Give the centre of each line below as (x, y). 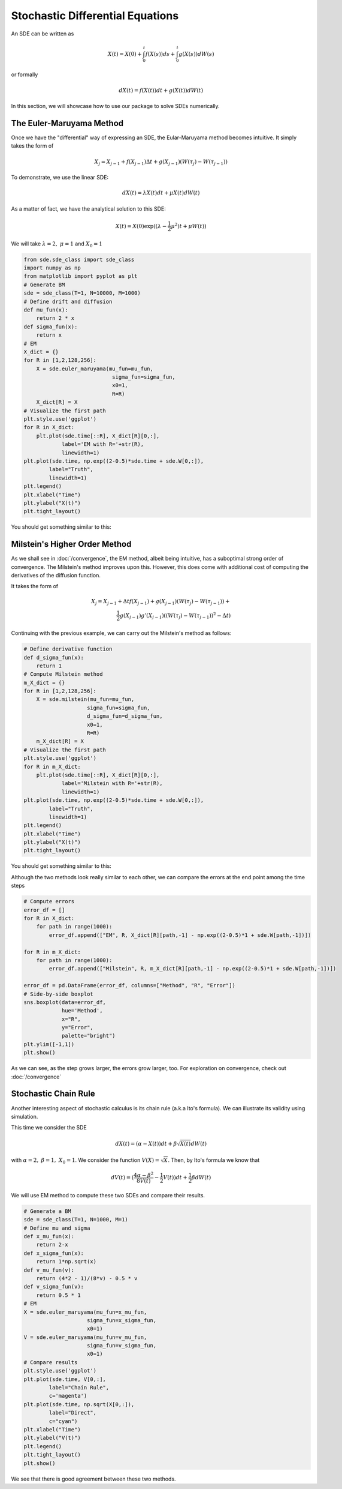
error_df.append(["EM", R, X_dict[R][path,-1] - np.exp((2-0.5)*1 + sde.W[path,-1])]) (180, 935)
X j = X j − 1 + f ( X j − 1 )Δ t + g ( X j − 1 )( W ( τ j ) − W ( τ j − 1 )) (161, 162)
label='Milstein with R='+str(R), (112, 784)
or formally (25, 74)
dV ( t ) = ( (122, 1178)
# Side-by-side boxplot (59, 994)
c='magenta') (68, 1396)
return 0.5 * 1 (58, 1295)
